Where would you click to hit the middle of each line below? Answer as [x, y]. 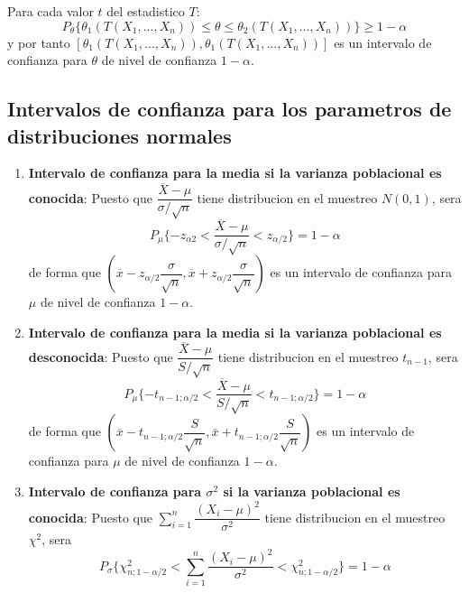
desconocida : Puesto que [101, 356]
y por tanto [39, 42]
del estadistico [146, 11]
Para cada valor [51, 11]
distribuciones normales [120, 135]
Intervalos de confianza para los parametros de [230, 109]
